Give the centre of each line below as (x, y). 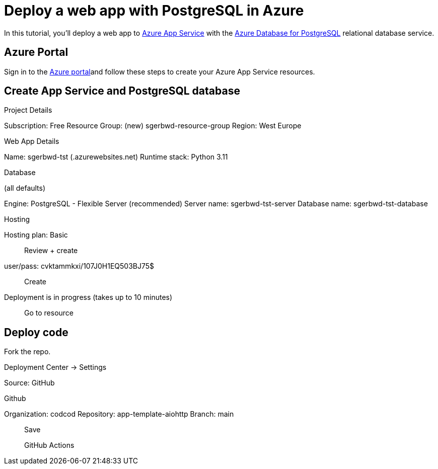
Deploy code (36, 332)
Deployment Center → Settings (55, 367)
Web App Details (32, 141)
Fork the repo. (27, 352)
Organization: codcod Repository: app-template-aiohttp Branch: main (119, 414)
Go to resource (49, 313)
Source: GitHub (29, 383)
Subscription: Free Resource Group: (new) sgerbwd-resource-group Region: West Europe (153, 126)
